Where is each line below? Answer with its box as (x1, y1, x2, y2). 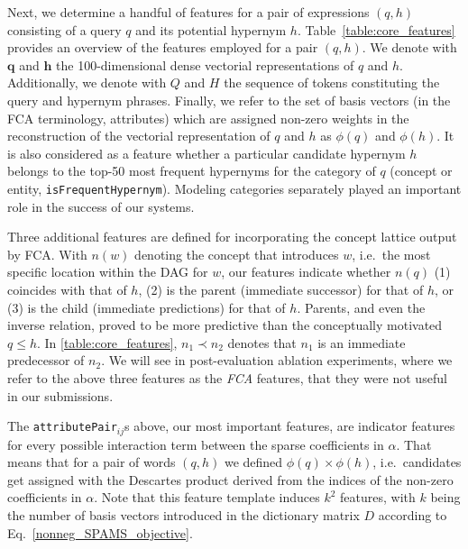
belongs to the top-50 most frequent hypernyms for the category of (7, 161, 376, 180)
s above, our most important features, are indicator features (124, 416, 455, 435)
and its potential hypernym (135, 20, 287, 39)
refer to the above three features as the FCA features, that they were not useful (7, 368, 447, 387)
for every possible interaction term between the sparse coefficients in (7, 435, 384, 453)
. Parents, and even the (297, 297, 426, 316)
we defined (224, 453, 283, 471)
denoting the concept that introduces (134, 244, 339, 263)
